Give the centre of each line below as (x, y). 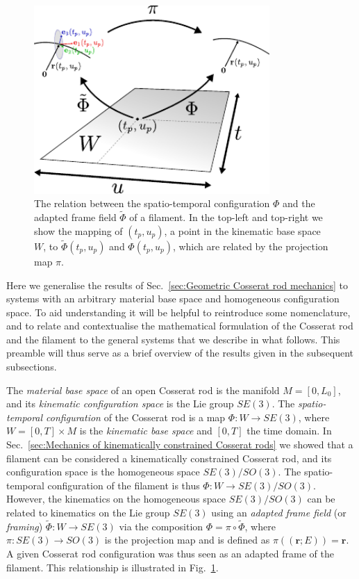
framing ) (25, 526)
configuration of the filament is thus (124, 485)
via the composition (161, 526)
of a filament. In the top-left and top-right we (226, 217)
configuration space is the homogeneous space (103, 472)
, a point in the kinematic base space (242, 230)
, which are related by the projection (250, 246)
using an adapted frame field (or (279, 513)
